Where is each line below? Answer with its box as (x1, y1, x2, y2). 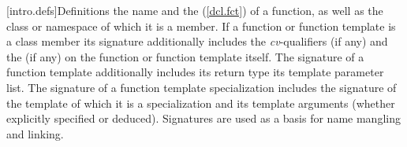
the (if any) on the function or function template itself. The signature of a (6, 48, 364, 64)
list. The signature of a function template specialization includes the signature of (6, 79, 397, 95)
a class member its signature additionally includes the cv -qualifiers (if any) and (6, 33, 388, 50)
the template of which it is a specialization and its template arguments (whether (6, 94, 395, 111)
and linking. (6, 125, 64, 141)
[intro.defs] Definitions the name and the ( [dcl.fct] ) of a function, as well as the (6, 2, 383, 18)
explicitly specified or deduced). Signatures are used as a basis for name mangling (6, 110, 401, 127)
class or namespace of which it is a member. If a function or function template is (6, 17, 396, 34)
